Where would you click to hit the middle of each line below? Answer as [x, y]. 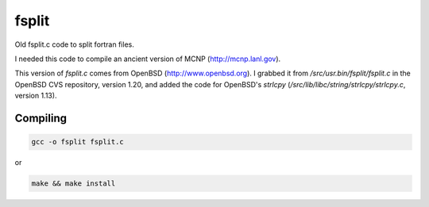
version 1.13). [36, 96]
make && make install [73, 184]
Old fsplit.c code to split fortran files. [74, 44]
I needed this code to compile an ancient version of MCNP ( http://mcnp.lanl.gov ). [148, 59]
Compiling [41, 118]
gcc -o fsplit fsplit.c [78, 142]
